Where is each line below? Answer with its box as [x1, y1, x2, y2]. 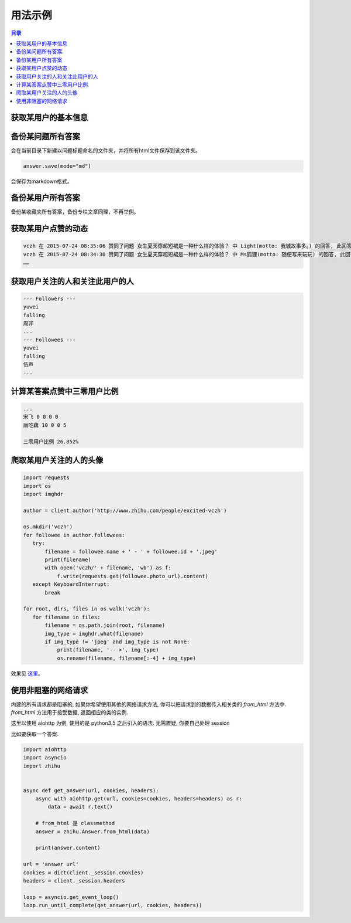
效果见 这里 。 [11, 670, 43, 677]
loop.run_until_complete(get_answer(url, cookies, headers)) [23, 902, 202, 909]
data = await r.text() [47, 803, 113, 810]
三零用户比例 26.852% [23, 438, 79, 445]
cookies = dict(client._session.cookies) [23, 869, 144, 876]
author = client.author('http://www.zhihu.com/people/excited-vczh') [23, 507, 227, 514]
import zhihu [23, 762, 61, 769]
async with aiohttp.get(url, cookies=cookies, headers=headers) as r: [35, 795, 243, 802]
